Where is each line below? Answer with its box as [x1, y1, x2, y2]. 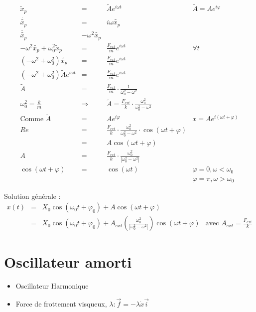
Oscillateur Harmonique [15, 281, 89, 291]
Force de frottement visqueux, [15, 299, 107, 309]
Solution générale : [4, 190, 61, 201]
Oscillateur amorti [4, 252, 132, 272]
